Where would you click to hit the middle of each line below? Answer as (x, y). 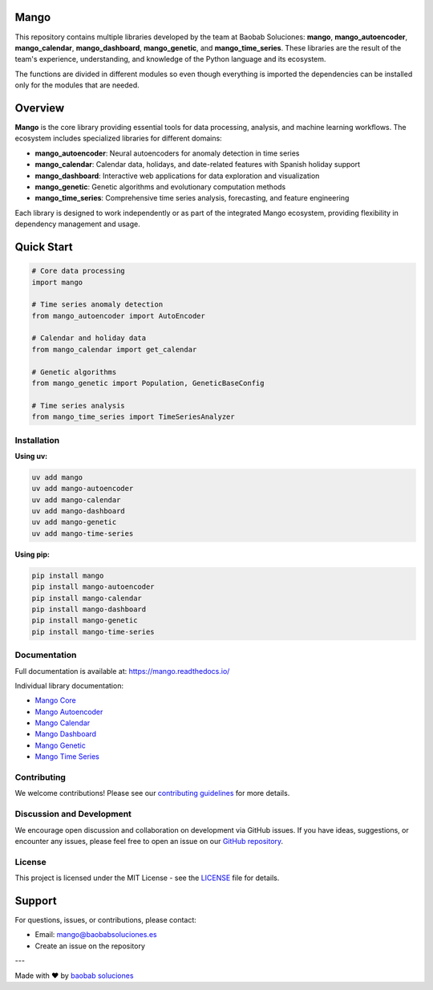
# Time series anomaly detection (97, 304)
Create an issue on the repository (90, 946)
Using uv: (31, 456)
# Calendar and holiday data (89, 338)
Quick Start (44, 247)
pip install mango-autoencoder (93, 587)
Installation (37, 440)
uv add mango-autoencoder (83, 489)
